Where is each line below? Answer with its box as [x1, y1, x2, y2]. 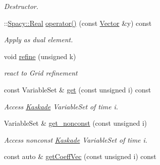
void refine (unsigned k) [4, 51, 76, 61]
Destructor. [4, 1, 39, 11]
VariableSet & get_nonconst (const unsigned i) [4, 118, 147, 128]
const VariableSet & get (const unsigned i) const [4, 84, 151, 94]
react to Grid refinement [4, 68, 78, 78]
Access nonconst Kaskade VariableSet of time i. [4, 134, 148, 145]
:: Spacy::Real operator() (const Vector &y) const [4, 17, 152, 28]
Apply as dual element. [4, 34, 73, 45]
